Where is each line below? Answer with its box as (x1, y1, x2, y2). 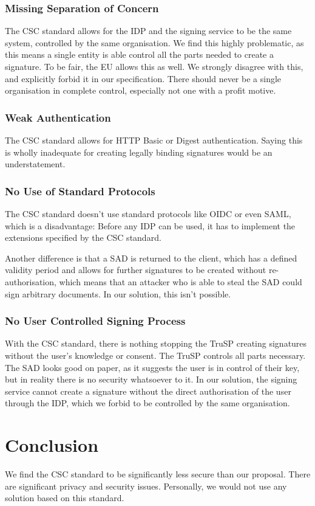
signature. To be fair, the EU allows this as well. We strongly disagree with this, (5, 60, 303, 72)
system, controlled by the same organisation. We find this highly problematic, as (5, 36, 304, 49)
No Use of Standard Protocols (5, 183, 155, 198)
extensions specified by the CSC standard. (5, 231, 161, 244)
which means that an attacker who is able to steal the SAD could (59, 275, 302, 288)
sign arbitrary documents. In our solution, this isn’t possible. (5, 287, 231, 300)
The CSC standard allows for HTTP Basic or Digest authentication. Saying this (5, 134, 303, 146)
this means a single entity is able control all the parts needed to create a (5, 48, 274, 61)
